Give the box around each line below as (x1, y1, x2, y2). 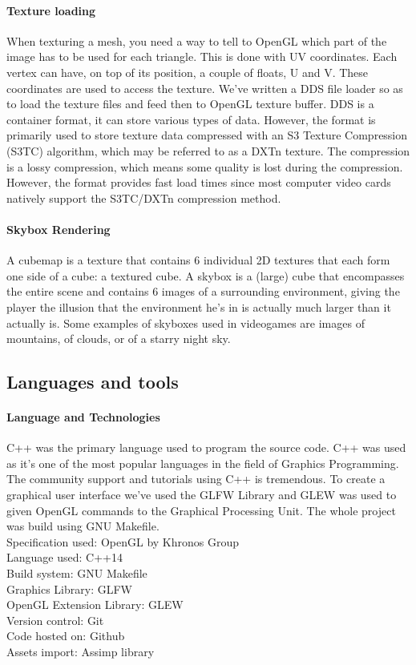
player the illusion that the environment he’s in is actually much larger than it (6, 298, 391, 315)
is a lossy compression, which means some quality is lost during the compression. (6, 158, 403, 175)
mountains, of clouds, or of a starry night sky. (6, 330, 231, 347)
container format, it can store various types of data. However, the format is (6, 111, 376, 127)
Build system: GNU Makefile (6, 565, 147, 582)
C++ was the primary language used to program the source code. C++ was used (6, 439, 406, 456)
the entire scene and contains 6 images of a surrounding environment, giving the (6, 283, 400, 300)
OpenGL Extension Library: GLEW (6, 596, 184, 613)
